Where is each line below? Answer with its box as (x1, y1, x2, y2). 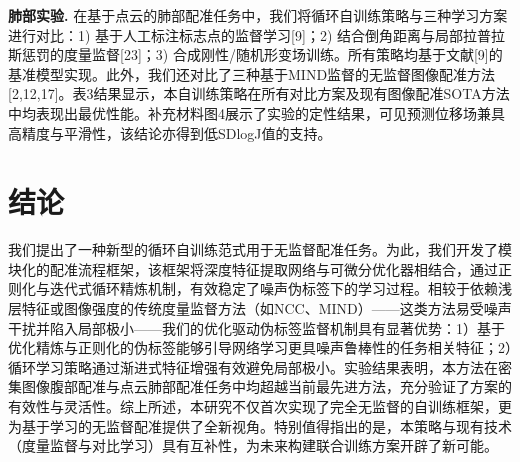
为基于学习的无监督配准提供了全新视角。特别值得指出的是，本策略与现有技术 (8, 415, 512, 436)
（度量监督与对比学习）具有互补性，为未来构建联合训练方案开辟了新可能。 (8, 435, 498, 456)
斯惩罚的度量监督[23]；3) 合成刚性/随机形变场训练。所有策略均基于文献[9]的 (8, 44, 503, 65)
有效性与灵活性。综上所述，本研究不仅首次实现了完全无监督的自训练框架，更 (8, 396, 512, 417)
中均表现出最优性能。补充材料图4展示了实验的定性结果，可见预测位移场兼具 (8, 102, 505, 123)
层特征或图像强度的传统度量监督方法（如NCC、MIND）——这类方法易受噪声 (8, 298, 512, 319)
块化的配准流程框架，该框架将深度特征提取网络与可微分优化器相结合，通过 (8, 258, 498, 279)
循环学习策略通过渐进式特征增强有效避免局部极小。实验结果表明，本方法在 (8, 356, 498, 377)
